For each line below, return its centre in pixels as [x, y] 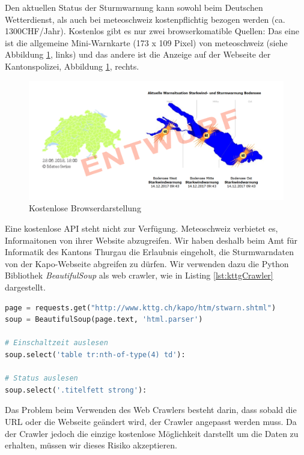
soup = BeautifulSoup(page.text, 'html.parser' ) [104, 320]
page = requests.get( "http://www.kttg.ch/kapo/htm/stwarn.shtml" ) [141, 308]
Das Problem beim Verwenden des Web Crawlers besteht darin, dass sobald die [151, 410]
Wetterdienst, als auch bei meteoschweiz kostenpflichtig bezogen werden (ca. [145, 19]
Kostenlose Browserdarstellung [85, 208]
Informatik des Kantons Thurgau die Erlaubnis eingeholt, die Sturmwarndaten [149, 252]
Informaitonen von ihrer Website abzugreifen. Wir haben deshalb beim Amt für [151, 240]
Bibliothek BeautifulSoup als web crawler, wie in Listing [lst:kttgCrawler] [139, 275]
